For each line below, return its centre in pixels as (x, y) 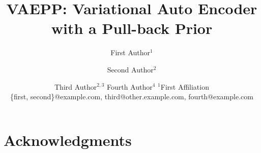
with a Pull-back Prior (132, 28)
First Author (130, 52)
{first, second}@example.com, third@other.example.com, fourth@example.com (132, 97)
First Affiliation (185, 86)
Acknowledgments (68, 140)
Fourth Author (129, 86)
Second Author (130, 69)
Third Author (76, 86)
